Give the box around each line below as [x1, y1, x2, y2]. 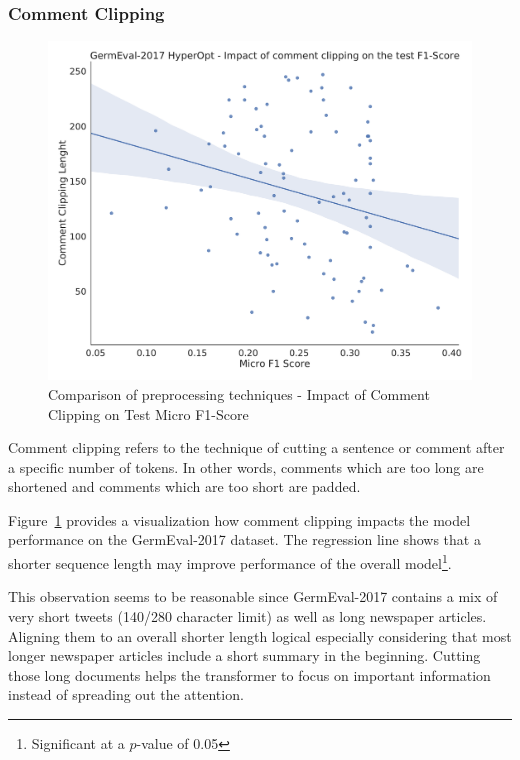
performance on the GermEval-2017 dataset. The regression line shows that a [8, 529, 481, 550]
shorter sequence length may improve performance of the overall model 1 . [8, 550, 452, 573]
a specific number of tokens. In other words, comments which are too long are [8, 456, 484, 477]
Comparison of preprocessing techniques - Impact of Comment [48, 383, 430, 404]
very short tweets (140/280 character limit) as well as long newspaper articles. [8, 605, 487, 626]
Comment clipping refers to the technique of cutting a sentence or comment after [8, 437, 505, 458]
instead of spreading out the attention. [8, 684, 244, 705]
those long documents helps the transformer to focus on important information [8, 664, 491, 685]
